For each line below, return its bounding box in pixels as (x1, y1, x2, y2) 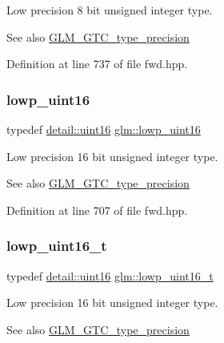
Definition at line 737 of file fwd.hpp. (6, 55, 188, 72)
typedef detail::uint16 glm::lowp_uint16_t (6, 267, 214, 284)
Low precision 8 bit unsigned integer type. (6, 2, 213, 18)
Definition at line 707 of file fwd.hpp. (6, 201, 188, 218)
